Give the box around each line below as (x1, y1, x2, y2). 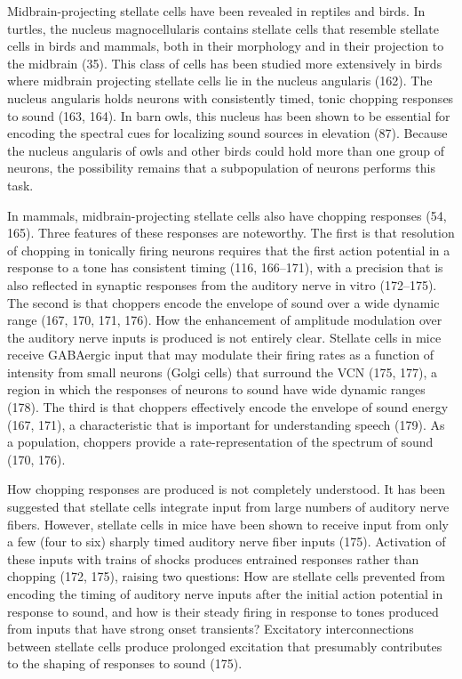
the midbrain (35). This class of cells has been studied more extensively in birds (7, 53, 442, 72)
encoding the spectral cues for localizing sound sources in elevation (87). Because (7, 124, 448, 142)
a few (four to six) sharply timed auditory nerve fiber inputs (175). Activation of (7, 532, 446, 551)
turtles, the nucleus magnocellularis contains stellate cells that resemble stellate (7, 19, 440, 37)
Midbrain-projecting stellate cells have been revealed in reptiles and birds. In (7, 2, 426, 20)
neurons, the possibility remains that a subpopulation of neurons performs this (7, 158, 435, 177)
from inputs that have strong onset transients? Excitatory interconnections (7, 619, 414, 638)
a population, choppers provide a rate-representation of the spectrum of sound (7, 432, 434, 451)
